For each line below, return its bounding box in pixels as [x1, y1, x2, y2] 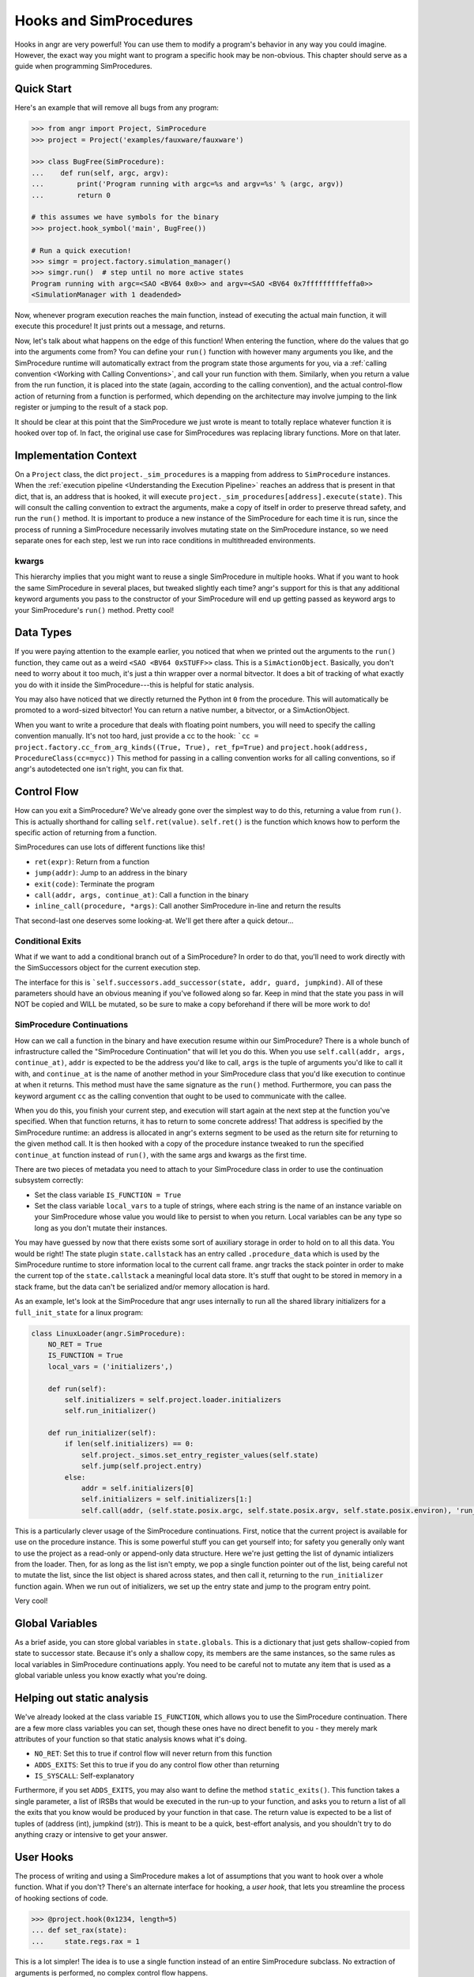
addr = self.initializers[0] [81, 1484, 194, 1493]
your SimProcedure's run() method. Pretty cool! [14, 605, 174, 614]
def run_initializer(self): [47, 1428, 157, 1438]
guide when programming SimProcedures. [14, 62, 153, 71]
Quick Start [14, 82, 72, 96]
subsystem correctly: [14, 1175, 84, 1185]
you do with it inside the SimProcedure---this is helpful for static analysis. [14, 680, 254, 690]
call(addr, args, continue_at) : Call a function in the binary [34, 890, 249, 899]
